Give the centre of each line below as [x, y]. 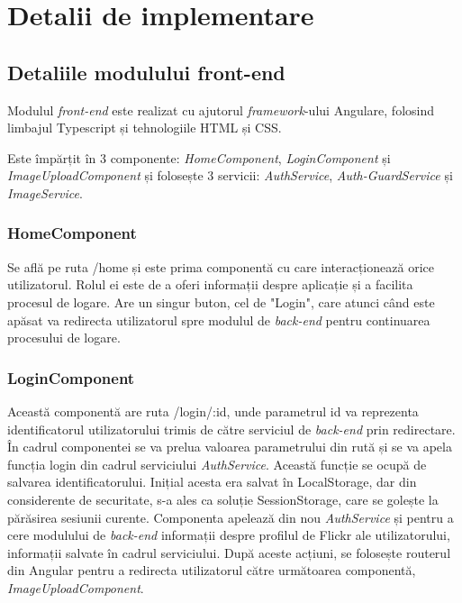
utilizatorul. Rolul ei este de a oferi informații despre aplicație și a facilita [210, 284]
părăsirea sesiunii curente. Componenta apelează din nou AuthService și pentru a [231, 517]
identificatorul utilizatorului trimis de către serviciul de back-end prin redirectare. [231, 429]
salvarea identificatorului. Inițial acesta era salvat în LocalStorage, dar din [212, 482]
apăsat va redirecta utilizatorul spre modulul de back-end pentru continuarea [219, 320]
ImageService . [45, 192]
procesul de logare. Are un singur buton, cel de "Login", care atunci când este [221, 301]
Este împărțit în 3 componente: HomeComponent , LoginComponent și [199, 157]
